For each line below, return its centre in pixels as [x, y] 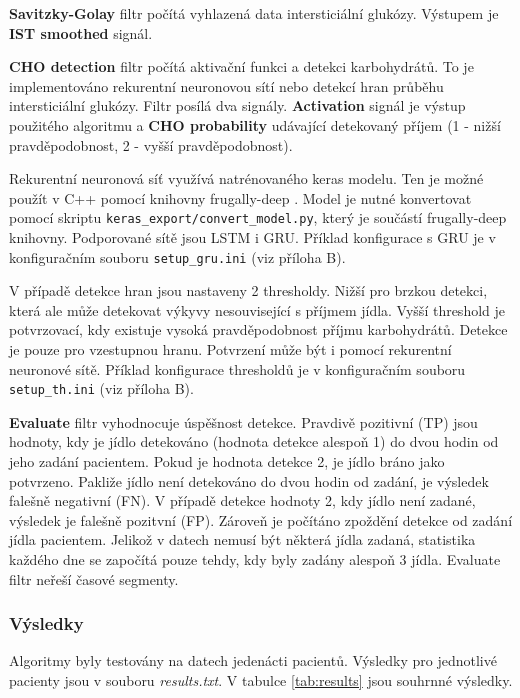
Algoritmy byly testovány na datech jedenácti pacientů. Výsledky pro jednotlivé [253, 660]
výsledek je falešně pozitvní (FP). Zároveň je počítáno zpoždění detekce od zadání [261, 519]
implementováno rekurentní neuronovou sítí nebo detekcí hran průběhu [226, 85]
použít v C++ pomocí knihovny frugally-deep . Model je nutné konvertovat [240, 197]
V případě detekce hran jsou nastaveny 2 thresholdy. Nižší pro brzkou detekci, [248, 290]
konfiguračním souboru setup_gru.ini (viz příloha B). [177, 256]
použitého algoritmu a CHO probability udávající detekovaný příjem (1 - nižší [255, 124]
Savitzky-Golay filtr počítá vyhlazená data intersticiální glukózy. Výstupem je [254, 13]
